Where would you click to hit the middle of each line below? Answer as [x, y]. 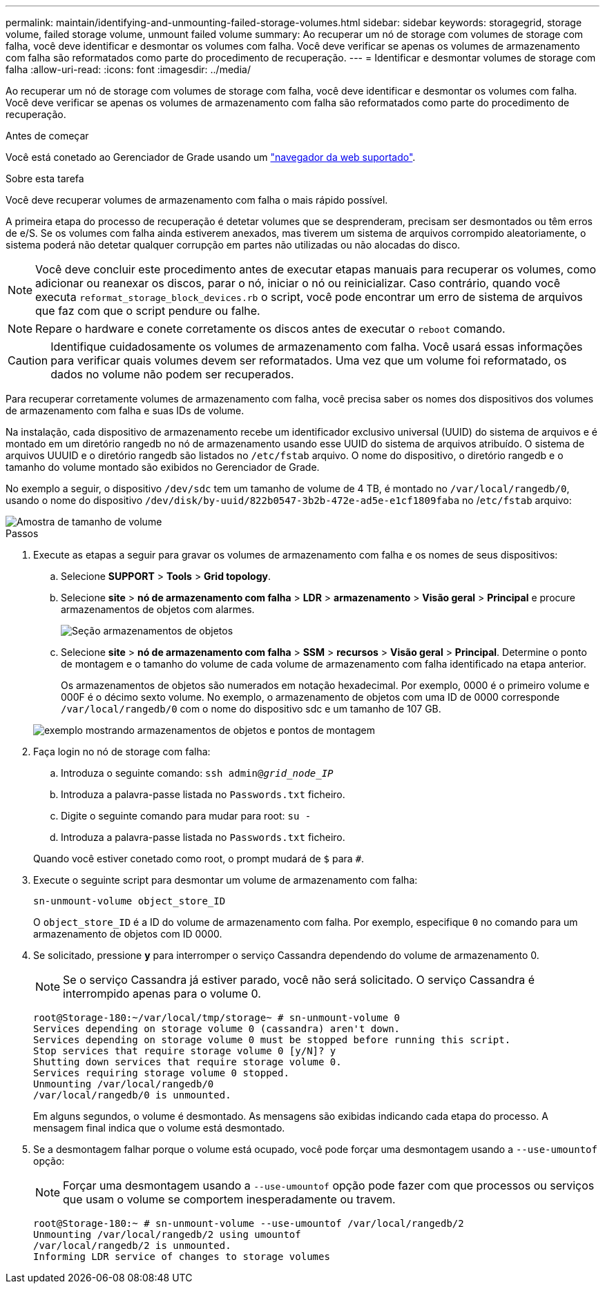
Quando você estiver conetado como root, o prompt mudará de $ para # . [199, 859]
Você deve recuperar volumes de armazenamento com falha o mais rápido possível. [197, 200]
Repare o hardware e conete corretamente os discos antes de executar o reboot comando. [270, 329]
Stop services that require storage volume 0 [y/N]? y [185, 1051]
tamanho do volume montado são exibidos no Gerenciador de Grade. [163, 467]
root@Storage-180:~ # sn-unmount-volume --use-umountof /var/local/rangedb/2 [249, 1223]
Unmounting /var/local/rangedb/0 [124, 1084]
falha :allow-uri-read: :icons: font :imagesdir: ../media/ [128, 69]
